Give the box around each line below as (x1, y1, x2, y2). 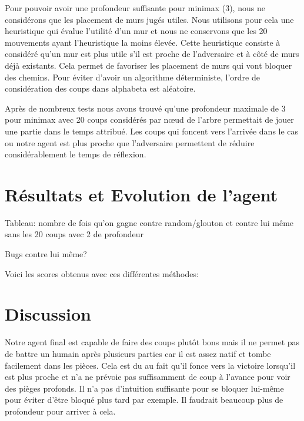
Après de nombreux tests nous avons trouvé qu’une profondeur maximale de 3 (5, 102, 286, 114)
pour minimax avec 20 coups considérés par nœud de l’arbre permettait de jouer (5, 113, 294, 126)
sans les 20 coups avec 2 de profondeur (5, 228, 144, 240)
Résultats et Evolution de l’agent (5, 182, 278, 206)
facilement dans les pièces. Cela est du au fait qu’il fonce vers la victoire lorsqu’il (5, 359, 296, 371)
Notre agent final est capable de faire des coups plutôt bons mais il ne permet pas (5, 336, 300, 348)
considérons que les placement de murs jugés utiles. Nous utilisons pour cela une (5, 13, 294, 25)
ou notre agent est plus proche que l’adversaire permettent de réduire (5, 136, 255, 149)
